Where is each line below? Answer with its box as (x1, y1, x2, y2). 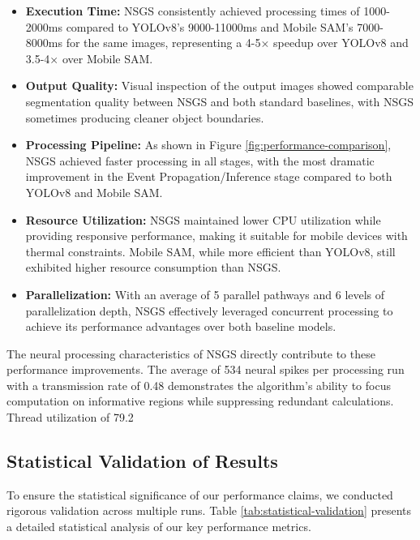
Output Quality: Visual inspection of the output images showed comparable (25, 77, 414, 94)
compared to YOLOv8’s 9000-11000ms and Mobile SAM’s (66, 18, 354, 35)
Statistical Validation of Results (6, 448, 278, 474)
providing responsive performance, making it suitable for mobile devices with (25, 227, 408, 244)
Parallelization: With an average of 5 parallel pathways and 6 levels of (25, 285, 385, 302)
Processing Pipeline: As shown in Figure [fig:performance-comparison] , (25, 136, 392, 153)
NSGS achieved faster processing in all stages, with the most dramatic (25, 152, 375, 169)
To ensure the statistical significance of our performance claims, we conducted (6, 486, 393, 503)
